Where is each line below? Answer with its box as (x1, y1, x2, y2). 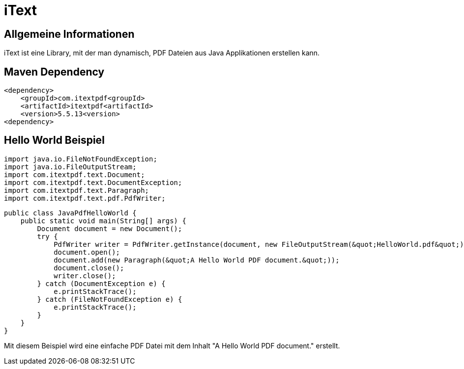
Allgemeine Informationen (4, 27, 135, 40)
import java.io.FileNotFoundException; (4, 155, 157, 163)
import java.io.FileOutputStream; (4, 162, 137, 171)
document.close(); (54, 264, 124, 272)
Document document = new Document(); (37, 224, 182, 233)
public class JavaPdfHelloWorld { (4, 209, 137, 217)
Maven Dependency (4, 65, 105, 78)
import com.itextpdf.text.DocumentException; (4, 178, 182, 186)
